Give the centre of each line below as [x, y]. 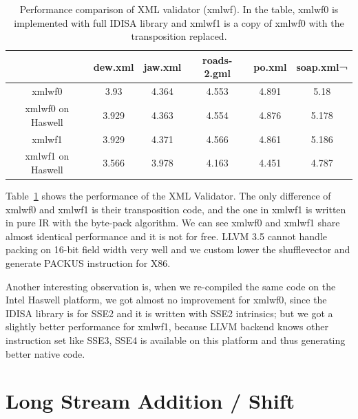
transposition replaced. [179, 36]
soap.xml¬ [322, 66]
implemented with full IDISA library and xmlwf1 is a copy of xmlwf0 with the [179, 22]
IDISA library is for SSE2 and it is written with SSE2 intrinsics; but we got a [169, 313]
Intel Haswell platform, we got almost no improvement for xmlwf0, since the [166, 300]
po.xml [270, 66]
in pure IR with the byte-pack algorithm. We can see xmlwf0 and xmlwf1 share [173, 223]
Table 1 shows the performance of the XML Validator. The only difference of [168, 196]
